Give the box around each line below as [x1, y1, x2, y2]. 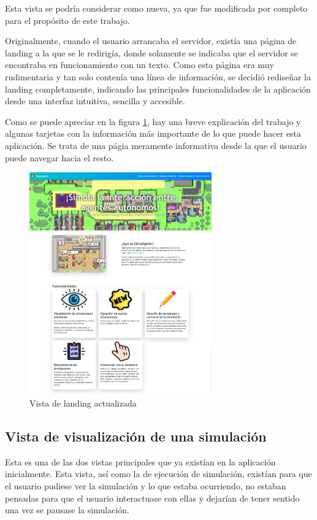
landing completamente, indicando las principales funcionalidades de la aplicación [5, 82, 311, 95]
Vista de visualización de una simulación [5, 426, 267, 445]
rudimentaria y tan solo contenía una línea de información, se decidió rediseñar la [5, 70, 311, 83]
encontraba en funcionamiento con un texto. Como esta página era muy [5, 58, 274, 71]
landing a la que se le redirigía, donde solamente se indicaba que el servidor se [5, 46, 299, 59]
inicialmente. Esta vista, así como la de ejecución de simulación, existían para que [5, 467, 312, 480]
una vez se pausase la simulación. [5, 503, 129, 516]
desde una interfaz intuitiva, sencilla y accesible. [5, 94, 185, 107]
